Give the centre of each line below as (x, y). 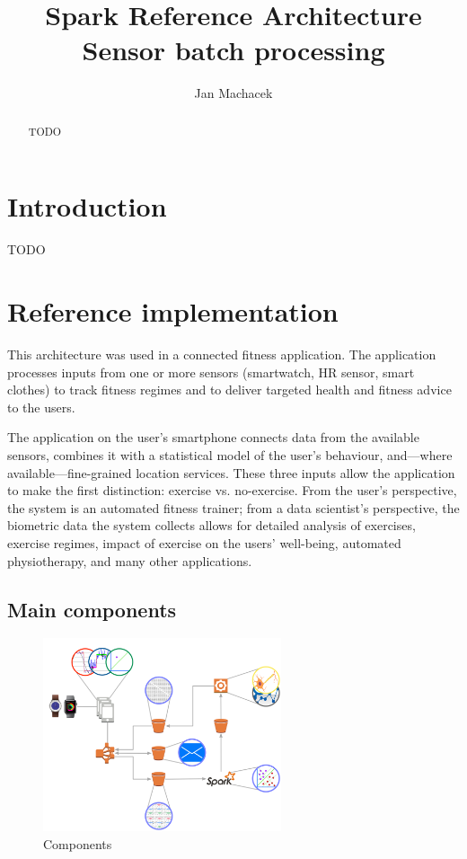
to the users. (41, 407)
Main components (92, 609)
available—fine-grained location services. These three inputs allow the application (231, 472)
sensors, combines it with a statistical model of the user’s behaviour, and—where (230, 454)
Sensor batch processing (233, 50)
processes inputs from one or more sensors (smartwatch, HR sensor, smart (211, 372)
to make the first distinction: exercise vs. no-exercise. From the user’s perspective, (232, 490)
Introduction (87, 206)
